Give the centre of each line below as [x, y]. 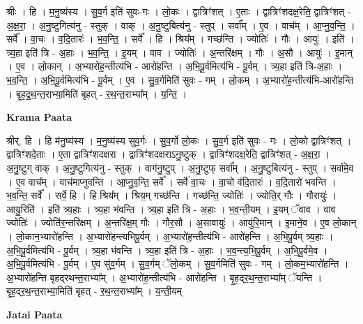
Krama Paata [39, 117]
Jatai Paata [34, 314]
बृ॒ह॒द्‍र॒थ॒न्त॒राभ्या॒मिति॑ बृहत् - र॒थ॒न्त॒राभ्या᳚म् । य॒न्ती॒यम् [94, 291]
